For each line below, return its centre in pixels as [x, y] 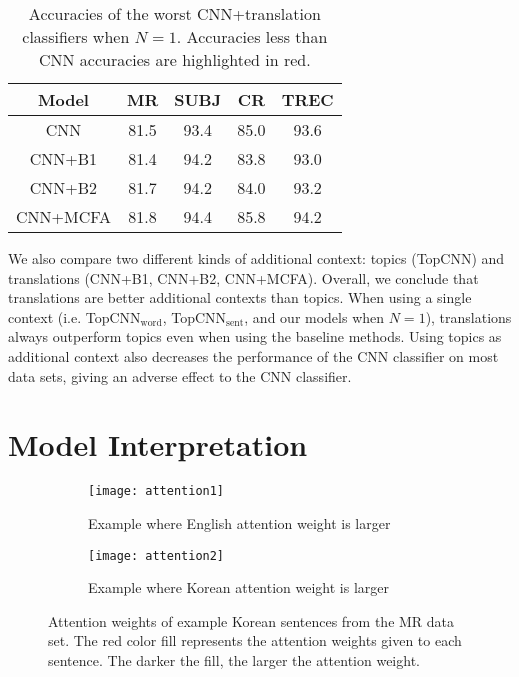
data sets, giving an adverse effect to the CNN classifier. [180, 375]
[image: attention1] [156, 491]
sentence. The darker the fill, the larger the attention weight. [234, 659]
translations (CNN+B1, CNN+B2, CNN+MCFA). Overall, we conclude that [243, 277]
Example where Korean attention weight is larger [239, 587]
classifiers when [76, 36]
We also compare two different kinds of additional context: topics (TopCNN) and [256, 258]
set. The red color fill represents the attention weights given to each [255, 640]
